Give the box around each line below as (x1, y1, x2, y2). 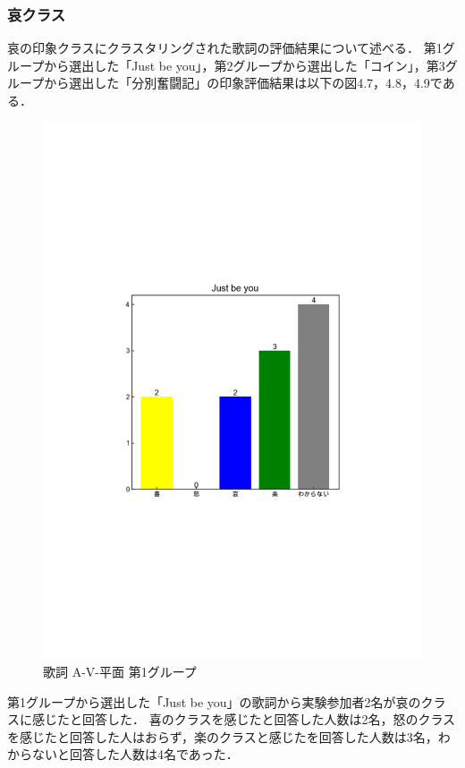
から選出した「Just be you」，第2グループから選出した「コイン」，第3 (44, 55, 445, 74)
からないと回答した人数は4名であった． (7, 745, 239, 764)
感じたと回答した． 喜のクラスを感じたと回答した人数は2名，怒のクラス (31, 710, 456, 729)
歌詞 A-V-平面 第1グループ (43, 662, 197, 681)
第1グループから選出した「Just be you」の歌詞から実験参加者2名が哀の (7, 692, 421, 711)
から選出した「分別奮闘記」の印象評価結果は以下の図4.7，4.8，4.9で (44, 73, 443, 92)
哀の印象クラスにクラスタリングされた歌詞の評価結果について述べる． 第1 (7, 38, 443, 57)
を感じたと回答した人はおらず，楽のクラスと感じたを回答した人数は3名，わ (7, 727, 451, 746)
